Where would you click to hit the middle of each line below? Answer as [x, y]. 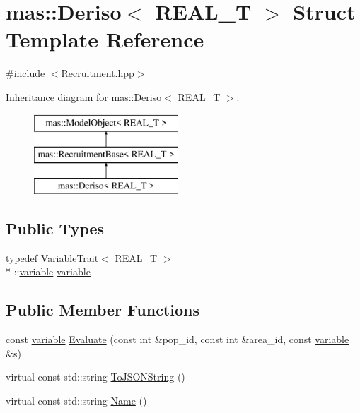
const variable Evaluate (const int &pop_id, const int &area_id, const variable [178, 339]
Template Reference [105, 39]
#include [25, 73]
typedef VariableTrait [52, 257]
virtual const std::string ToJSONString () [95, 377]
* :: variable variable [48, 271]
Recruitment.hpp [98, 73]
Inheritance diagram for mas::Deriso [84, 96]
